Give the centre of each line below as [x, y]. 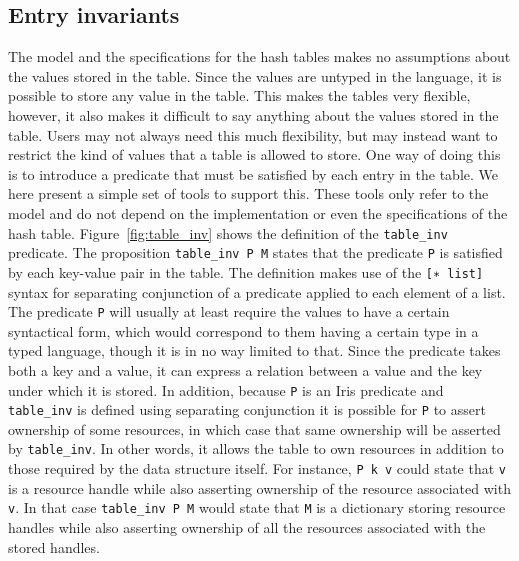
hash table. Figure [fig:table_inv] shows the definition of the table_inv [228, 232]
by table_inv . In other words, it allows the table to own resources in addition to [256, 448]
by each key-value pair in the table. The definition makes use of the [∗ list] [246, 271]
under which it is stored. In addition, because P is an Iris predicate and [226, 389]
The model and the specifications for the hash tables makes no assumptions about [259, 56]
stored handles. [54, 546]
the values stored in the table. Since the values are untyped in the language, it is [255, 75]
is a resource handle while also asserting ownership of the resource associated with [259, 487]
